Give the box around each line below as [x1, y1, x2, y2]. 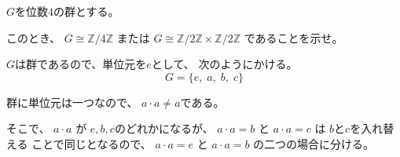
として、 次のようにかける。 [151, 56, 298, 72]
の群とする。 [53, 3, 119, 19]
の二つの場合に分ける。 [253, 135, 375, 152]
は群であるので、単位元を [15, 56, 147, 72]
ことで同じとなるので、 [31, 135, 152, 152]
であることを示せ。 [244, 29, 343, 46]
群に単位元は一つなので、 [6, 93, 138, 110]
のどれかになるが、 [114, 120, 214, 137]
